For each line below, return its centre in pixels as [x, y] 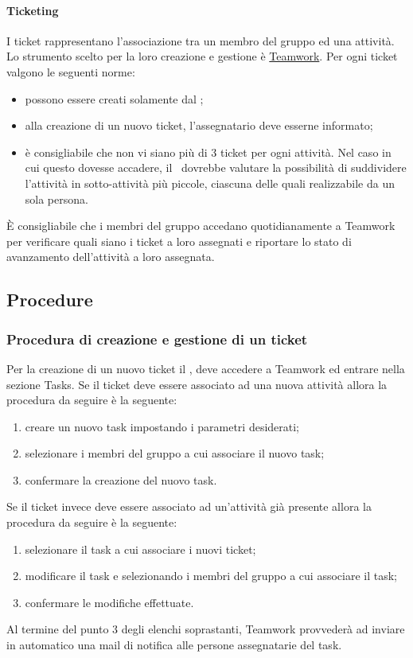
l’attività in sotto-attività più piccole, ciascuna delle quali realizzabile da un [210, 183]
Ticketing [33, 10]
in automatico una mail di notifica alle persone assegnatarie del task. [174, 645]
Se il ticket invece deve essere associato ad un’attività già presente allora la [189, 506]
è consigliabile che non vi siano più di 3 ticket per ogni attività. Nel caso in [208, 152]
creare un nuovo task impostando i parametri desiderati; [162, 426]
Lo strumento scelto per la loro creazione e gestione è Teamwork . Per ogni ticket [202, 56]
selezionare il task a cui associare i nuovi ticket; [140, 549]
